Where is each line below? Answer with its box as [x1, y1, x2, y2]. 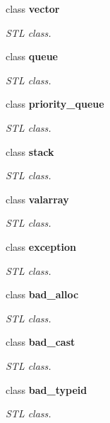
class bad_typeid [6, 382, 87, 397]
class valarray [6, 191, 69, 206]
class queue [6, 49, 58, 64]
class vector [6, 1, 60, 16]
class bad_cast [6, 334, 75, 349]
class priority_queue [6, 96, 104, 111]
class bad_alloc [6, 287, 79, 302]
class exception [6, 239, 76, 254]
